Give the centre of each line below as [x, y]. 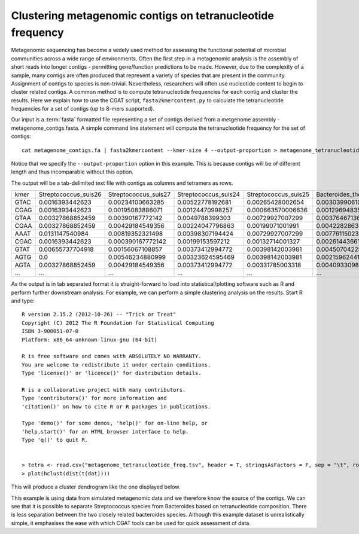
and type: [23, 300]
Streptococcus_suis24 [209, 194]
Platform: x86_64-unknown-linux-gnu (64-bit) [90, 340]
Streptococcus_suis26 [70, 194]
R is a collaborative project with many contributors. [104, 390]
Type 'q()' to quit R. [55, 440]
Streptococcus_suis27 [139, 194]
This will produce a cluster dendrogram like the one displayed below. [96, 487]
